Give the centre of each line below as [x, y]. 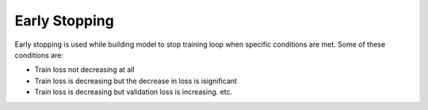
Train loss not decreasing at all [84, 70]
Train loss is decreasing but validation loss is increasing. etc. [134, 92]
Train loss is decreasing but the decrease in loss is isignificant [136, 81]
